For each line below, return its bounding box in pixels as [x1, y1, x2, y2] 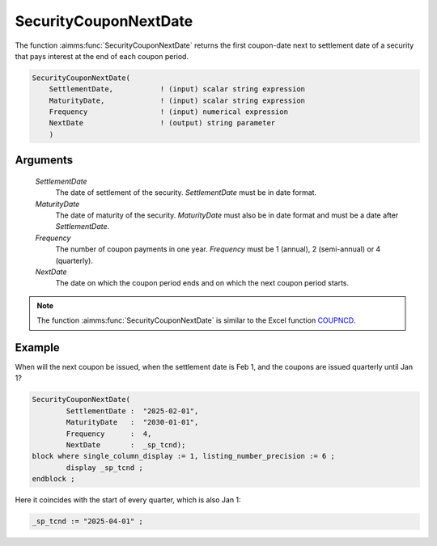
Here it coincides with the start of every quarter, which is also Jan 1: [15, 495, 242, 505]
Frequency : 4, [66, 429, 152, 438]
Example [15, 341, 60, 354]
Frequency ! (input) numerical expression [49, 108, 289, 116]
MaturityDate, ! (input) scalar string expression [49, 95, 306, 105]
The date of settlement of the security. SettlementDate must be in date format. [55, 188, 317, 197]
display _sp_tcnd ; [66, 463, 143, 472]
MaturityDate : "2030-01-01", [66, 417, 199, 427]
